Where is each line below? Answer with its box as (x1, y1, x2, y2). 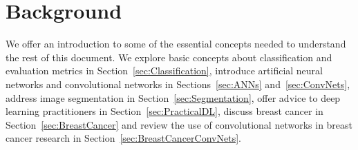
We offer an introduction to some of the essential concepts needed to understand (6, 36, 346, 51)
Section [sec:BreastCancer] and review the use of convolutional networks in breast (6, 117, 353, 131)
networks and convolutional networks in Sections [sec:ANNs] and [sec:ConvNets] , (6, 76, 350, 91)
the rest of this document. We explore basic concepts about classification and (6, 50, 332, 64)
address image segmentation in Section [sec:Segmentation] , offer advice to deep (6, 90, 341, 105)
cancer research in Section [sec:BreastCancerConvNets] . (6, 131, 241, 145)
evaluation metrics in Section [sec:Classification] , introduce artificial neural (6, 63, 323, 78)
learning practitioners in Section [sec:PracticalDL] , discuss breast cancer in (6, 104, 323, 118)
